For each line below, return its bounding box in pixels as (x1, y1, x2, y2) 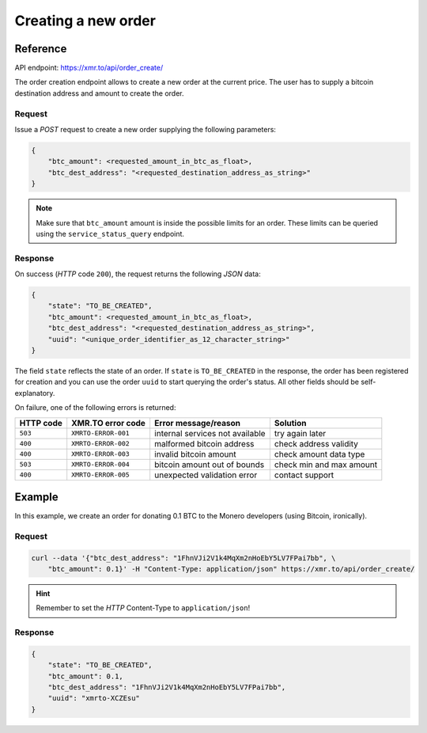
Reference (14, 42, 67, 55)
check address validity (274, 438, 359, 449)
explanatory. (14, 388, 55, 397)
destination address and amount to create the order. (14, 88, 185, 98)
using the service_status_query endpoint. (36, 229, 185, 238)
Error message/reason (154, 417, 241, 428)
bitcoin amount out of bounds (154, 459, 265, 470)
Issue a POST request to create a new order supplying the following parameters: (14, 124, 277, 134)
